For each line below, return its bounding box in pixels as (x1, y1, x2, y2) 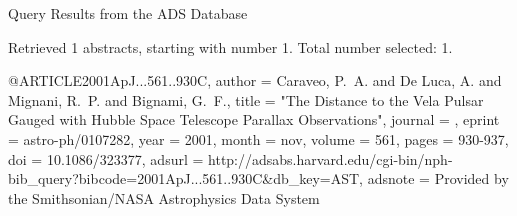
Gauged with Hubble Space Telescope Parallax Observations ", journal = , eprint (8, 109, 500, 130)
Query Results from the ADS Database (8, 3, 248, 23)
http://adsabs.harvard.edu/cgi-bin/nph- (208, 148, 453, 169)
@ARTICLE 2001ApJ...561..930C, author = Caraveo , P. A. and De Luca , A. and (8, 70, 502, 91)
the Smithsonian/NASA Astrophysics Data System (8, 187, 320, 208)
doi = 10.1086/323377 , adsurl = (8, 148, 204, 169)
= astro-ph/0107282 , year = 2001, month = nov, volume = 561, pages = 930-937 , (8, 128, 509, 149)
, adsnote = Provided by (359, 168, 509, 189)
